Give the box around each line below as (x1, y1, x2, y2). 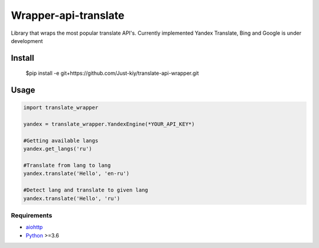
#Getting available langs (23, 137, 99, 144)
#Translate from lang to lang (23, 162, 111, 169)
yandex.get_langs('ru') (23, 146, 93, 153)
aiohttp (25, 224, 43, 231)
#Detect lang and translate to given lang (23, 187, 148, 194)
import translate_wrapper (23, 104, 99, 111)
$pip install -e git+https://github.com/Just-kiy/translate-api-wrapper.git (25, 70, 199, 77)
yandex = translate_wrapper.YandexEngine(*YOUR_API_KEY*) (23, 121, 195, 128)
